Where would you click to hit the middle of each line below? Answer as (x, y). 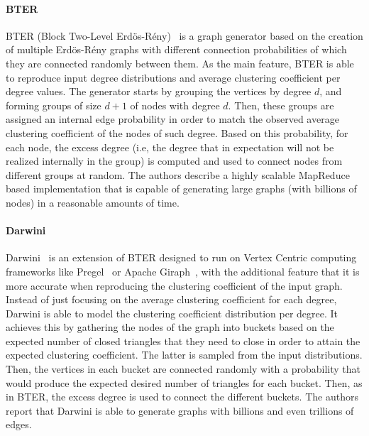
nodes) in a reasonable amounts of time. (93, 202)
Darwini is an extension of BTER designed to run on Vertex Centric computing (181, 257)
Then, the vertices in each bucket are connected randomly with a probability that (183, 369)
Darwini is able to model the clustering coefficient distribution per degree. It (172, 313)
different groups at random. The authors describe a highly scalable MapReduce (178, 174)
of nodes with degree (175, 105)
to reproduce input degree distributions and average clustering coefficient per (173, 77)
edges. (19, 424)
